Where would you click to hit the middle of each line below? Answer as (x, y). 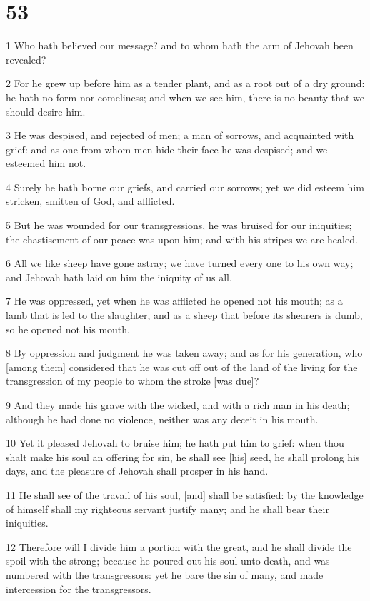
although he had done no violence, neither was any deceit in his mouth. (162, 419)
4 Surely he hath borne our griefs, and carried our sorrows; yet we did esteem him (185, 187)
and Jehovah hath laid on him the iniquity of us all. (119, 277)
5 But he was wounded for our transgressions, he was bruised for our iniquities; (179, 225)
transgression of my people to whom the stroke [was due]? (132, 381)
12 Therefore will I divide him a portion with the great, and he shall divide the (179, 546)
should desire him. (46, 111)
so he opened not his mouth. (68, 329)
